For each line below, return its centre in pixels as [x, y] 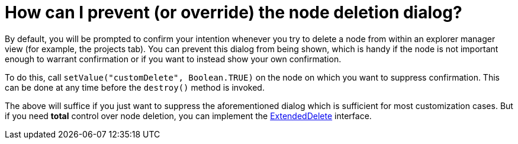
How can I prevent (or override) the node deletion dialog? [234, 12]
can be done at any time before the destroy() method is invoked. [135, 87]
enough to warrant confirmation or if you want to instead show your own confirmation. [173, 59]
